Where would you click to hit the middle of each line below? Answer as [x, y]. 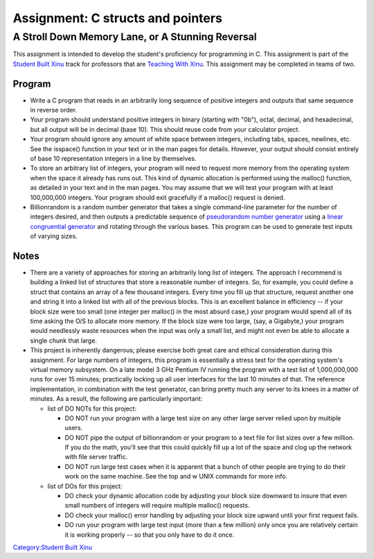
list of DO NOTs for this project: [92, 409]
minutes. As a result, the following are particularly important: [116, 399]
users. [74, 428]
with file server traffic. [96, 457]
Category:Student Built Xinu [53, 547]
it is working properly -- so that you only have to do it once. [150, 535]
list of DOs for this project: [85, 486]
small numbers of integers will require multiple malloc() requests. [157, 506]
